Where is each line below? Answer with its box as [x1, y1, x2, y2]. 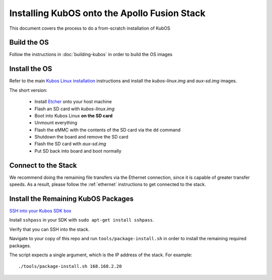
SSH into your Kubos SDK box [9, 208, 72, 214]
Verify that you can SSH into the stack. [9, 226, 90, 232]
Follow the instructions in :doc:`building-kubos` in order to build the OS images [9, 51, 173, 57]
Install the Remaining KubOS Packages [9, 194, 133, 203]
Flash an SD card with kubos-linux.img [34, 106, 115, 112]
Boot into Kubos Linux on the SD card [34, 112, 113, 118]
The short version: [9, 87, 47, 93]
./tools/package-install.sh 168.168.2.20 [18, 263, 122, 269]
